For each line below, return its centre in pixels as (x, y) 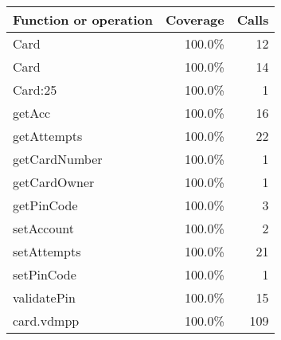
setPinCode (45, 274)
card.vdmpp (46, 320)
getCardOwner (54, 182)
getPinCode (45, 205)
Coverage (195, 20)
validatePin (44, 297)
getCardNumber (58, 159)
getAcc (32, 113)
